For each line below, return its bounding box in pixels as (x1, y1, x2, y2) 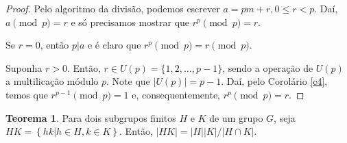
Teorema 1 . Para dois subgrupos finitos (5, 110, 176, 125)
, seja (274, 110, 296, 125)
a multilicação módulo (5, 74, 99, 88)
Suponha (5, 60, 43, 75)
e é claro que (87, 38, 141, 52)
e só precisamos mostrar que (71, 14, 190, 29)
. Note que (106, 74, 150, 88)
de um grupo (209, 110, 263, 125)
